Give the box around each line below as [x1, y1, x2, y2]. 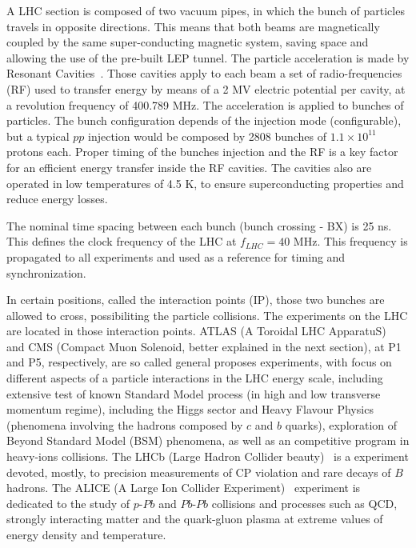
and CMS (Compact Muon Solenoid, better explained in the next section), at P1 [6, 338, 402, 354]
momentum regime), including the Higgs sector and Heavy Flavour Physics [6, 401, 374, 418]
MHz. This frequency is [293, 233, 408, 250]
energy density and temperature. [6, 526, 166, 542]
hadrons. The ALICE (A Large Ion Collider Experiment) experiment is [6, 479, 361, 496]
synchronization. [6, 264, 86, 281]
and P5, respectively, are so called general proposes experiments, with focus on [6, 354, 392, 370]
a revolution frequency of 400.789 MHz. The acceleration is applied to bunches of [6, 96, 404, 113]
